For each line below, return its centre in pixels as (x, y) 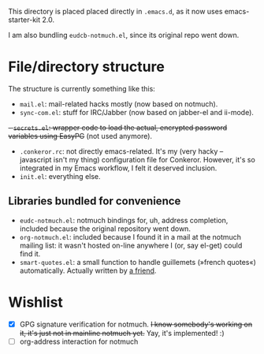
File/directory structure (87, 67)
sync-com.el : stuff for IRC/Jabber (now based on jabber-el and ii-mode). (137, 112)
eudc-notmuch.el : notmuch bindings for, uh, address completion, (124, 220)
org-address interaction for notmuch (79, 341)
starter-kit (24, 20)
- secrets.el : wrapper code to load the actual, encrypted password (118, 127)
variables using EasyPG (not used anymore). (80, 136)
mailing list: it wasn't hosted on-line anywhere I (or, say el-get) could (131, 245)
